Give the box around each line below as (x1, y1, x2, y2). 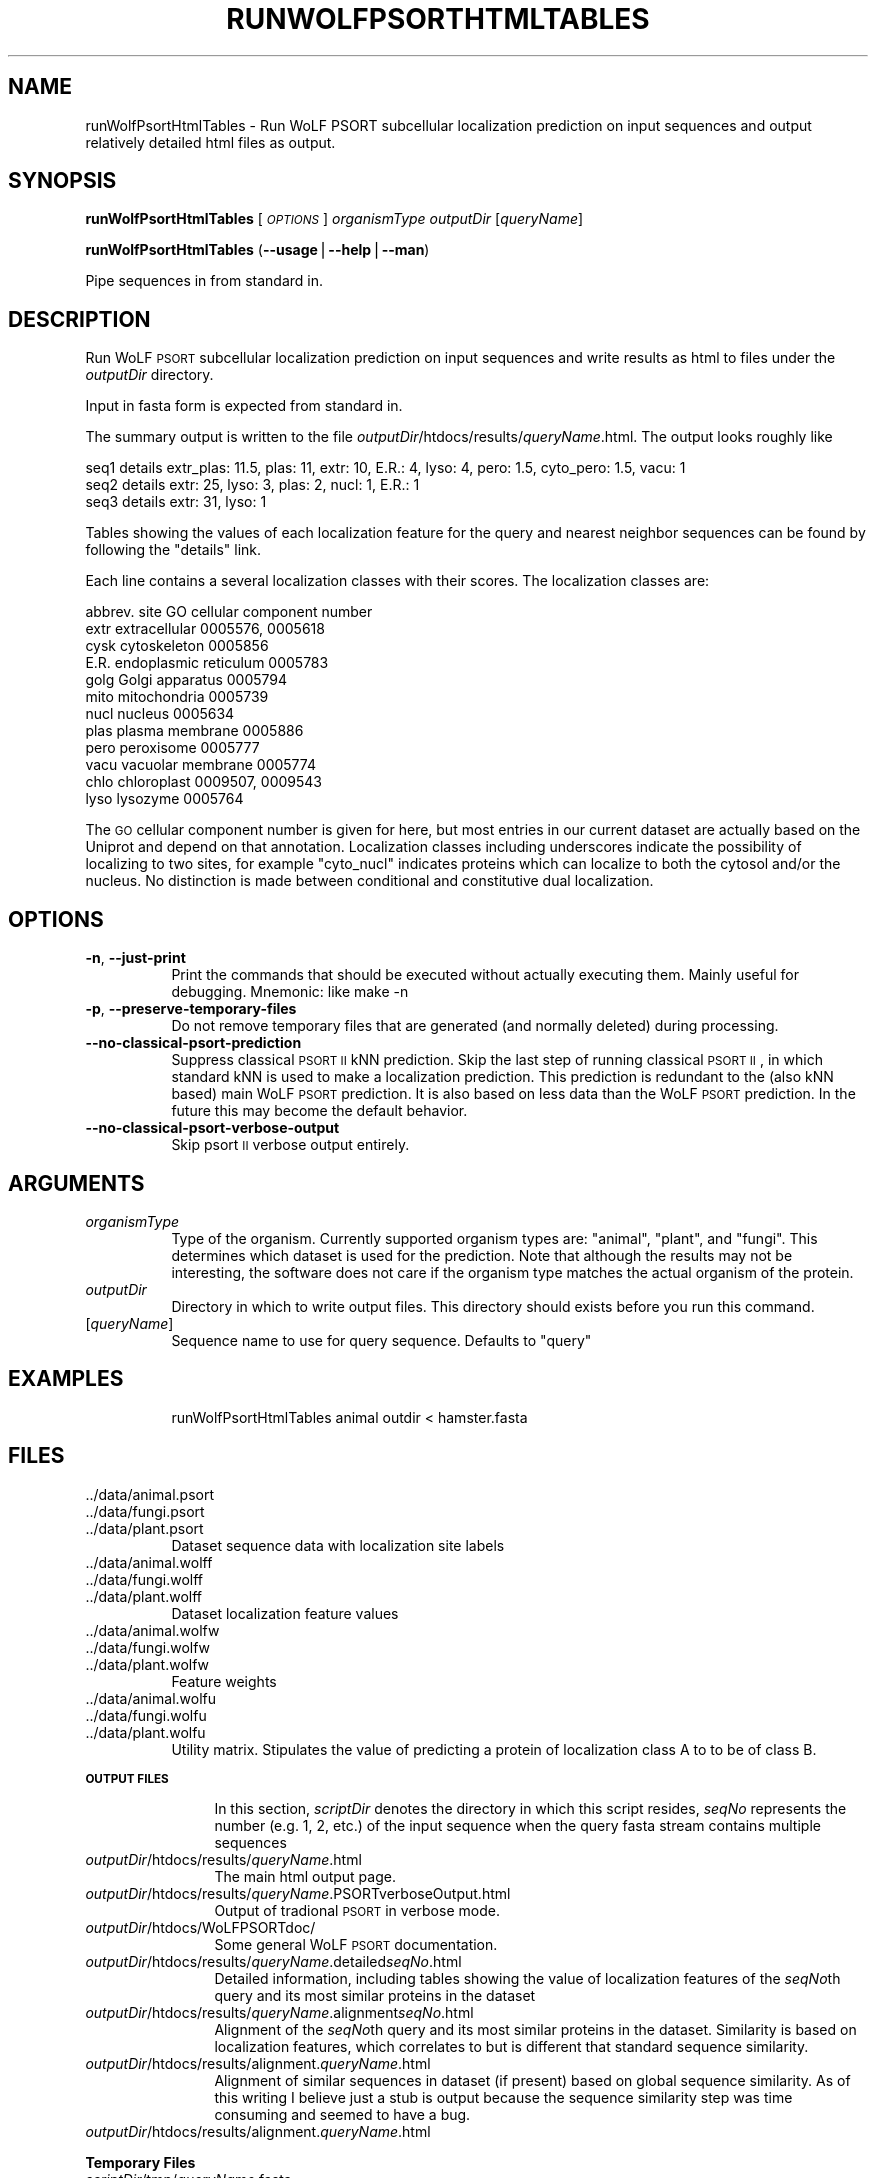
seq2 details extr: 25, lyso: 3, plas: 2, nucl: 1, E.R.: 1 (85, 476, 420, 494)
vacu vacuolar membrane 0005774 (85, 756, 316, 774)
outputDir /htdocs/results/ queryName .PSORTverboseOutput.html (85, 1884, 511, 1902)
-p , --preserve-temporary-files (85, 1000, 297, 1018)
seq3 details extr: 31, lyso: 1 (85, 493, 267, 511)
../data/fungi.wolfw (85, 1638, 211, 1656)
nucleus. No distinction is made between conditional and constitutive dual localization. (85, 872, 654, 890)
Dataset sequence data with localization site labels (171, 1536, 505, 1554)
